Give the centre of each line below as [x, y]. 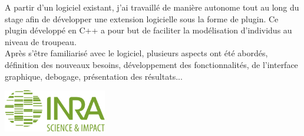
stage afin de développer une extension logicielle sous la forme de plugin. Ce [142, 18]
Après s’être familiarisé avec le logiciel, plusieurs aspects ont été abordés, [136, 53]
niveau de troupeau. [41, 41]
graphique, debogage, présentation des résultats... [94, 76]
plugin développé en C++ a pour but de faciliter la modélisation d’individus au [148, 30]
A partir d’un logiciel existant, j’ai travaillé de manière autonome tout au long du [152, 7]
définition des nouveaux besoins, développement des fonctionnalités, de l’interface [151, 64]
